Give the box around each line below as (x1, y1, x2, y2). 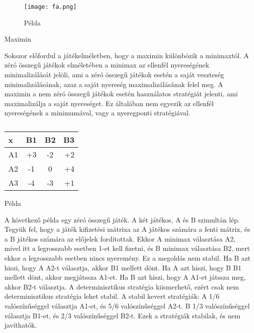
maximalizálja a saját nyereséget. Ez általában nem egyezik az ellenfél (4, 98, 214, 108)
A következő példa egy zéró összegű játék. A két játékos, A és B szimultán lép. (4, 214, 240, 224)
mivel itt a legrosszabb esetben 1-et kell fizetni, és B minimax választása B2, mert (4, 243, 250, 253)
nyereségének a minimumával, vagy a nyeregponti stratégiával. (4, 108, 190, 118)
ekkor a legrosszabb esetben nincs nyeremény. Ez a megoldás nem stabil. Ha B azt (4, 252, 251, 263)
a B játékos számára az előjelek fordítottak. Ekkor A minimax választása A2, (4, 233, 236, 244)
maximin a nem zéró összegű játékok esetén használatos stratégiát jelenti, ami (4, 89, 238, 99)
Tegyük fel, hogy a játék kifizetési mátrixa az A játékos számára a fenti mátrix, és (4, 224, 251, 234)
